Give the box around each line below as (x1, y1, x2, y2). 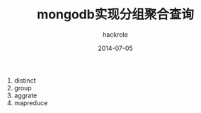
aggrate (13, 91, 38, 100)
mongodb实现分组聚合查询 (36, 6, 195, 23)
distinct (13, 76, 36, 85)
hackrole (102, 30, 129, 39)
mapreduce (13, 98, 48, 107)
